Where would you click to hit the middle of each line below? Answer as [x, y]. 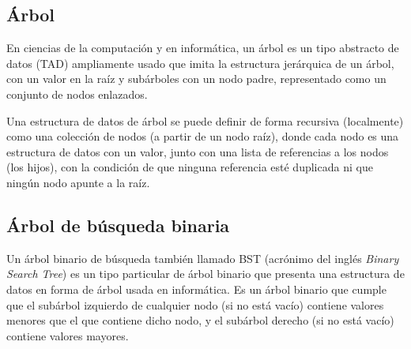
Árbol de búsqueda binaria [118, 225]
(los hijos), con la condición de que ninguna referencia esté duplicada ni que [190, 167]
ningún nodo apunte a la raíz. [78, 182]
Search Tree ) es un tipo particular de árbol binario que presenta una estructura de [205, 274]
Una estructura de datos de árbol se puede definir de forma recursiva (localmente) [205, 120]
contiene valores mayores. [68, 335]
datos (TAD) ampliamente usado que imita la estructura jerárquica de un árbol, [200, 63]
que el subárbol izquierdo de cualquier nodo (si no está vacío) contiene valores [195, 304]
